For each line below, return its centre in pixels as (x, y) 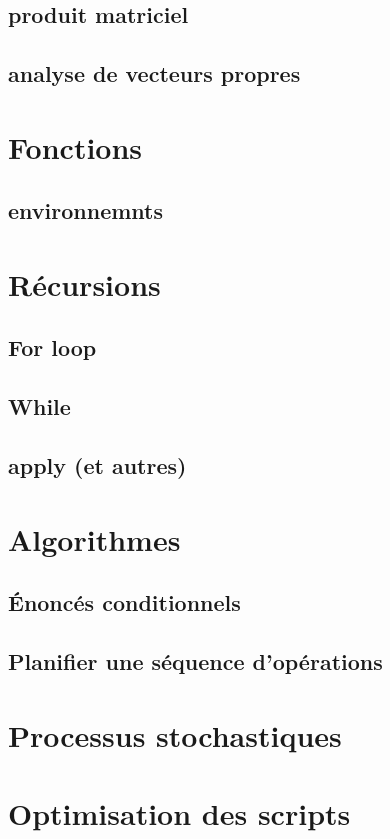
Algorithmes (94, 538)
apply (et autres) (97, 465)
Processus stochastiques (175, 734)
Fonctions (75, 146)
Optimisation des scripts (179, 812)
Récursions (84, 283)
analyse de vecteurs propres (154, 73)
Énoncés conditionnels (124, 602)
